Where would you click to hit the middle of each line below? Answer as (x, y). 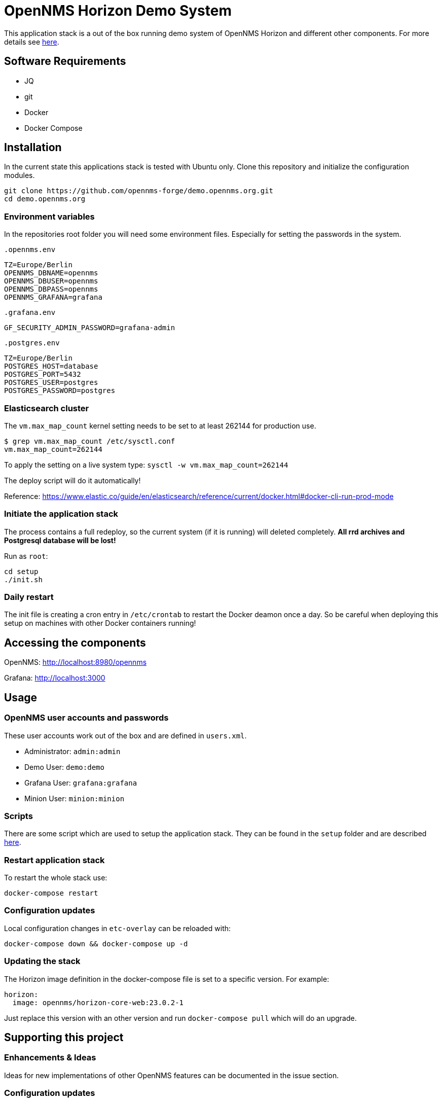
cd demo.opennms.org (45, 199)
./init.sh (23, 579)
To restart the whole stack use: (56, 878)
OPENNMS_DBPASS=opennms (51, 289)
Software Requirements (65, 61)
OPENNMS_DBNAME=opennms (51, 273)
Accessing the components (75, 643)
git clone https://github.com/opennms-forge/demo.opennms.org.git (139, 191)
